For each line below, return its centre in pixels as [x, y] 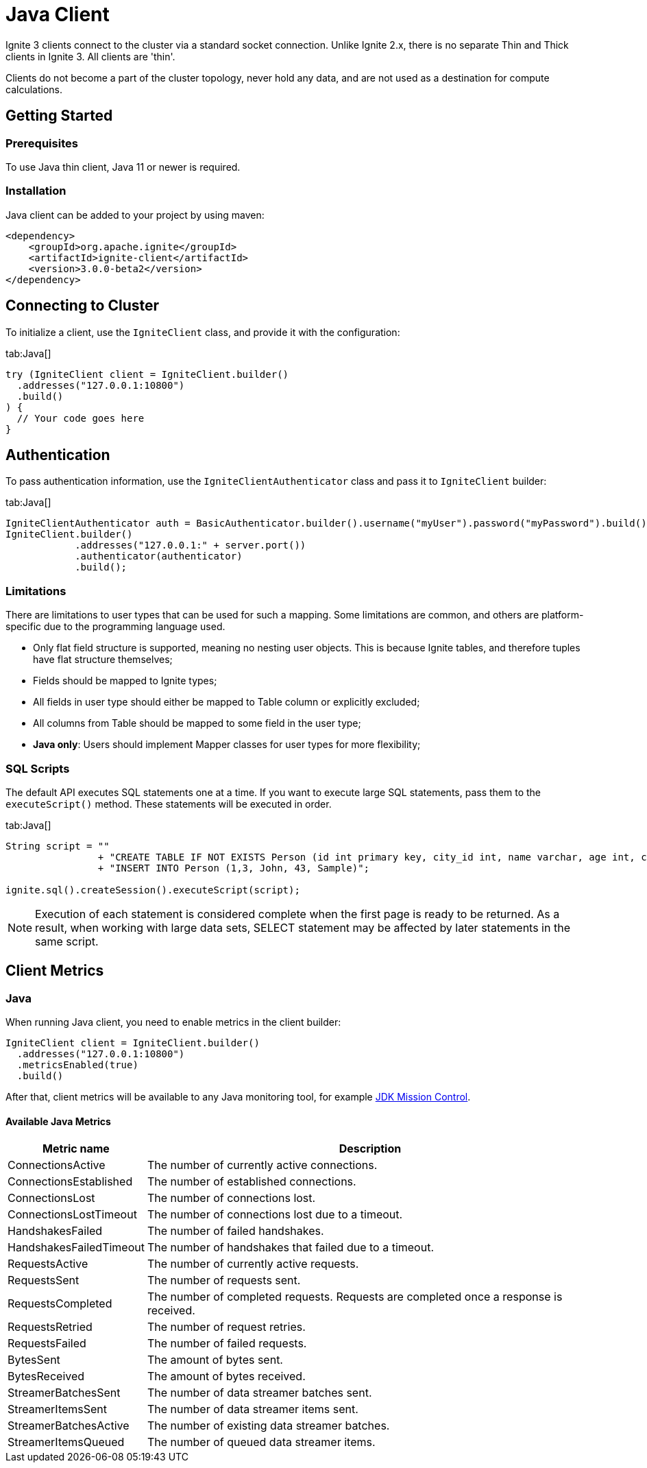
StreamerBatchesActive [69, 1426]
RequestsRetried [50, 1327]
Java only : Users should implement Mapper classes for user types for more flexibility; [227, 745]
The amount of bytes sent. [215, 1360]
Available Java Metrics [58, 1121]
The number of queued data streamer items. [261, 1442]
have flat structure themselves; [103, 660]
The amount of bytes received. [226, 1376]
